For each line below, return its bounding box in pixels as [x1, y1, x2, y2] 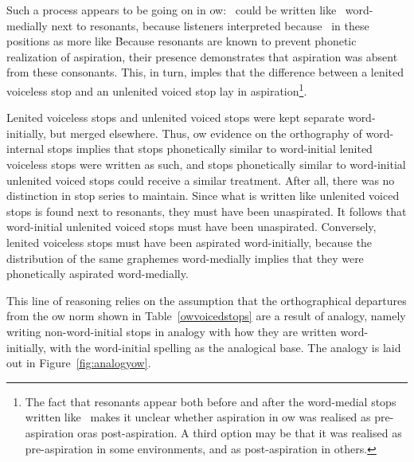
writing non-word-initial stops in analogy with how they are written [6, 323, 337, 339]
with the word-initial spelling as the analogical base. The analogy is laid [49, 339, 401, 355]
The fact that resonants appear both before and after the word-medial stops [25, 393, 396, 409]
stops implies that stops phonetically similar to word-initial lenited [47, 140, 373, 157]
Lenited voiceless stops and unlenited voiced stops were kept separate [6, 109, 345, 126]
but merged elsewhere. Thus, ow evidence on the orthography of [49, 124, 362, 141]
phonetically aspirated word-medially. [6, 265, 189, 282]
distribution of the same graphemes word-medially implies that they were [6, 249, 364, 266]
